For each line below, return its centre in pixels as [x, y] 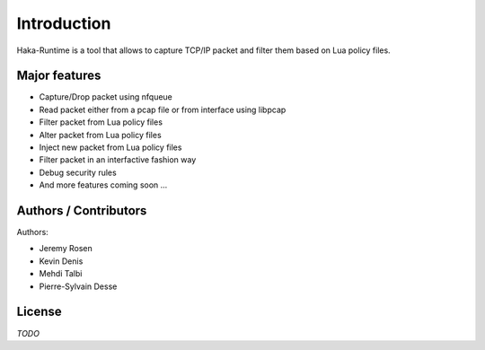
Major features [59, 76]
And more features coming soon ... [103, 185]
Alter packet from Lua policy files [100, 135]
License [39, 312]
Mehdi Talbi [61, 274]
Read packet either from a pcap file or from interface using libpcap [163, 109]
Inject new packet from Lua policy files [110, 147]
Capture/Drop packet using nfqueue [106, 97]
